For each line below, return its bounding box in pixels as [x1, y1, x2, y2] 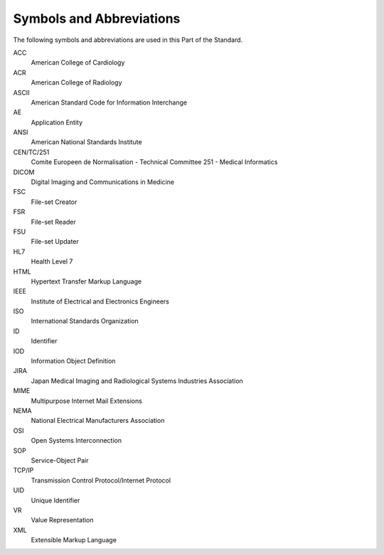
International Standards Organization [31, 317, 139, 325]
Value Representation [31, 516, 94, 524]
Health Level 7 [31, 257, 73, 266]
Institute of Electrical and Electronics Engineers [31, 297, 170, 306]
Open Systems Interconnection [31, 436, 122, 445]
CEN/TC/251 [13, 148, 50, 156]
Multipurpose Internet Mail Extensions [31, 397, 142, 405]
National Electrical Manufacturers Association [31, 416, 165, 425]
